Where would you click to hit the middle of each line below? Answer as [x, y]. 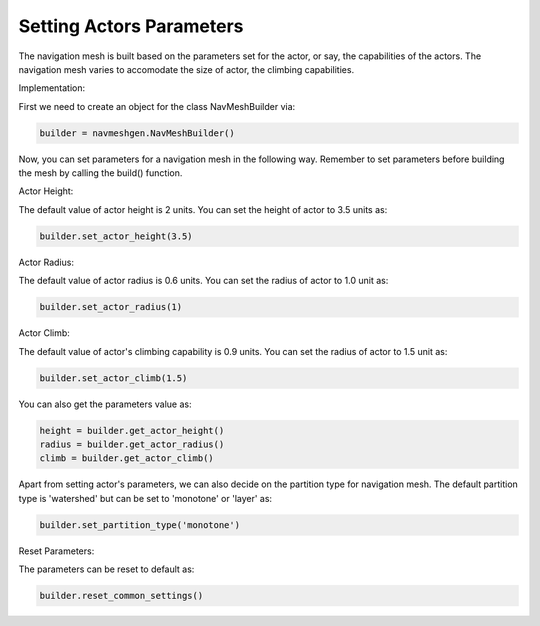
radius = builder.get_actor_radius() [132, 444]
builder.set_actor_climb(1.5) [113, 378]
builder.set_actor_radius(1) [111, 307]
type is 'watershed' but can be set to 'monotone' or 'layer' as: [145, 498]
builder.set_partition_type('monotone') [139, 524]
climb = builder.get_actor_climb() [126, 458]
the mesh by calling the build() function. [100, 173]
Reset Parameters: [56, 551]
